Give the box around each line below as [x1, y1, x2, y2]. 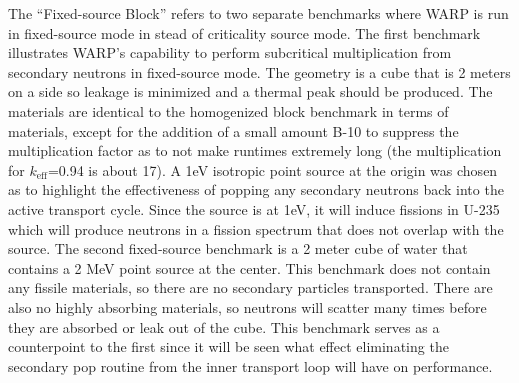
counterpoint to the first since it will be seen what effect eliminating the [8, 336, 449, 357]
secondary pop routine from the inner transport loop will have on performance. [8, 355, 493, 376]
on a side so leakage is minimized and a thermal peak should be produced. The [8, 81, 493, 102]
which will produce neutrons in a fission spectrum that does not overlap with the [8, 218, 504, 239]
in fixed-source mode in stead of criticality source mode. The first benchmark [8, 22, 481, 43]
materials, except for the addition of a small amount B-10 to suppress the [8, 120, 459, 141]
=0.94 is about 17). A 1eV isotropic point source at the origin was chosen [47, 159, 498, 180]
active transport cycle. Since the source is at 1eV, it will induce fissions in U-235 [8, 198, 500, 219]
